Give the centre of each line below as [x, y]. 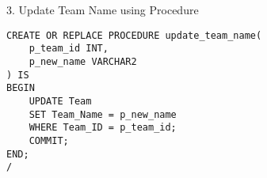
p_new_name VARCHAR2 [83, 61]
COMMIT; [49, 140]
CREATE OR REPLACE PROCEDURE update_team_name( [134, 35]
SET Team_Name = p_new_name [103, 114]
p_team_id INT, [69, 49]
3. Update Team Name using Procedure [103, 9]
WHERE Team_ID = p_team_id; [103, 128]
